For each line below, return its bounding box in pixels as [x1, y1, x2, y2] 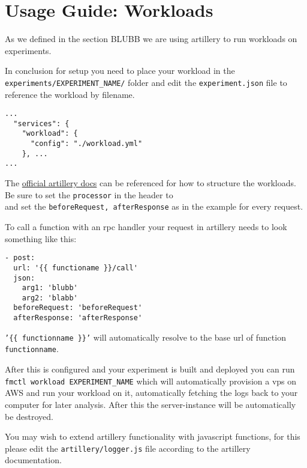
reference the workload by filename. [5, 88, 135, 100]
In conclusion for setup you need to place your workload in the [5, 64, 235, 77]
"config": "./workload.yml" [30, 139, 143, 148]
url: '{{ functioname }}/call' [13, 263, 138, 272]
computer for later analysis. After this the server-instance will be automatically [5, 398, 296, 410]
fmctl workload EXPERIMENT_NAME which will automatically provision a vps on [5, 374, 297, 387]
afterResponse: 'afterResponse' [13, 314, 143, 323]
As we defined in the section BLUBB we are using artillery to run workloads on [5, 32, 297, 45]
